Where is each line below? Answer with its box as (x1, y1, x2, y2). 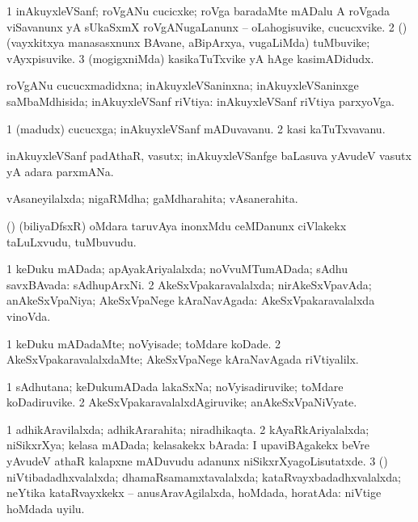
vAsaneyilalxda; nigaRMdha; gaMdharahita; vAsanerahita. (6, 190, 298, 207)
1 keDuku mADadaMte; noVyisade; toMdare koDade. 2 (6, 335, 281, 352)
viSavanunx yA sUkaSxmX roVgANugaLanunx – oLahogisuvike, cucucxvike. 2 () (6, 18, 407, 35)
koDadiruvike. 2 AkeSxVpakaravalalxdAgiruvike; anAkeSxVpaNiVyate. (6, 394, 357, 410)
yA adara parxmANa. (6, 162, 114, 179)
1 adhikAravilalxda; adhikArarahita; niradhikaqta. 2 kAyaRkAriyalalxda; (6, 420, 369, 437)
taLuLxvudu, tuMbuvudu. (6, 233, 137, 250)
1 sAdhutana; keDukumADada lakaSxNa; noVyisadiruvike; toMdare (6, 377, 344, 394)
